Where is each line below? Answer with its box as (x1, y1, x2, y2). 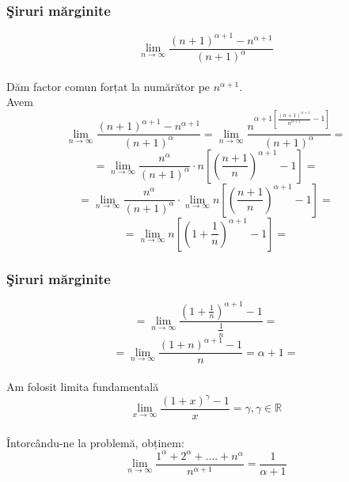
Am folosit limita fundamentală (6, 378, 159, 394)
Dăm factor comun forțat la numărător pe (6, 78, 211, 94)
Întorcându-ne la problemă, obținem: (6, 434, 184, 450)
